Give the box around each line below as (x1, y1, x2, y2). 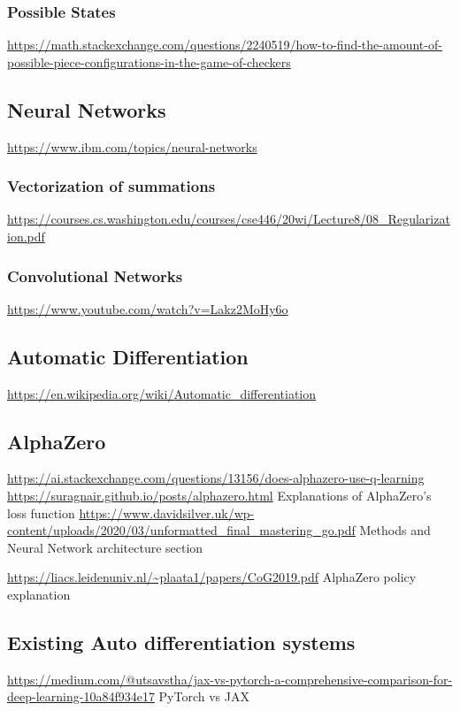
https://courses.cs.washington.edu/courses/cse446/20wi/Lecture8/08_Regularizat (7, 210, 450, 228)
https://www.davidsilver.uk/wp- (79, 503, 255, 522)
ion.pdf (7, 227, 45, 246)
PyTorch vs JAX (158, 687, 249, 706)
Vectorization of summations (7, 175, 216, 197)
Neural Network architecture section (7, 538, 203, 556)
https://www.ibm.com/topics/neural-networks (7, 137, 257, 156)
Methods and (359, 521, 431, 539)
